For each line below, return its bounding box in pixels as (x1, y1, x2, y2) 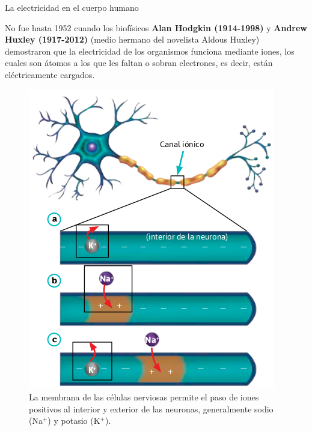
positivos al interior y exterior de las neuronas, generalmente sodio (29, 402, 274, 415)
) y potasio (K (47, 414, 100, 427)
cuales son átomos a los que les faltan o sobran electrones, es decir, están (5, 56, 273, 69)
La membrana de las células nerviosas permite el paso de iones (29, 391, 259, 403)
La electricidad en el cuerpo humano (5, 1, 139, 13)
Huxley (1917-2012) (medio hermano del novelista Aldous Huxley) (5, 33, 260, 46)
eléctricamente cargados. (5, 68, 95, 80)
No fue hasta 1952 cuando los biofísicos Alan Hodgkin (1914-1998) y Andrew (5, 21, 307, 34)
